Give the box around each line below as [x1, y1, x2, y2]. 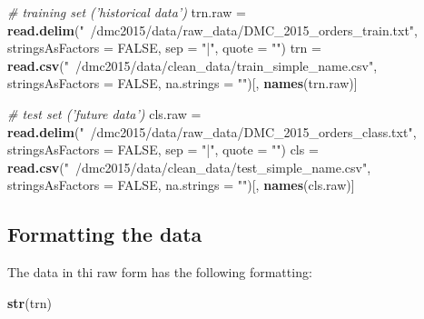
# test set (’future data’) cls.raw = [7, 104, 202, 123]
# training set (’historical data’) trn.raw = [7, 3, 246, 21]
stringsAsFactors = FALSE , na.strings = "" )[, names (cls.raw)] [7, 175, 355, 194]
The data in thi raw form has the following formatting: [7, 263, 312, 282]
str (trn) [7, 293, 52, 312]
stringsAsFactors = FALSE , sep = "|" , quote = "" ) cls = [7, 140, 319, 159]
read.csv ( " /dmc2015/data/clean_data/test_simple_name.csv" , [7, 157, 371, 176]
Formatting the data [7, 220, 202, 248]
